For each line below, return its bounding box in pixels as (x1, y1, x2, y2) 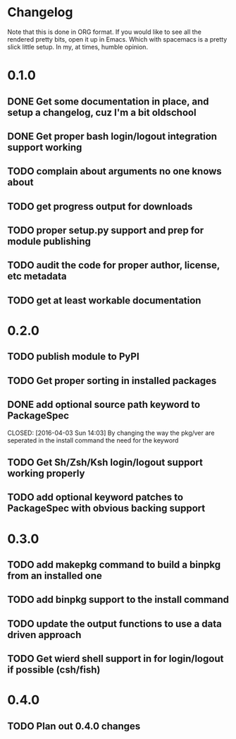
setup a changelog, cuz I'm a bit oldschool (7, 107, 197, 119)
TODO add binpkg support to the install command (7, 594, 230, 606)
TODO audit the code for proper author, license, (7, 259, 221, 272)
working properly (7, 467, 85, 480)
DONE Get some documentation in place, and (7, 95, 209, 107)
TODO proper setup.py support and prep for (7, 224, 204, 236)
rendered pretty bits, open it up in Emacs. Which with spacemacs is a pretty (7, 35, 228, 43)
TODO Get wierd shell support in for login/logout (7, 653, 224, 665)
